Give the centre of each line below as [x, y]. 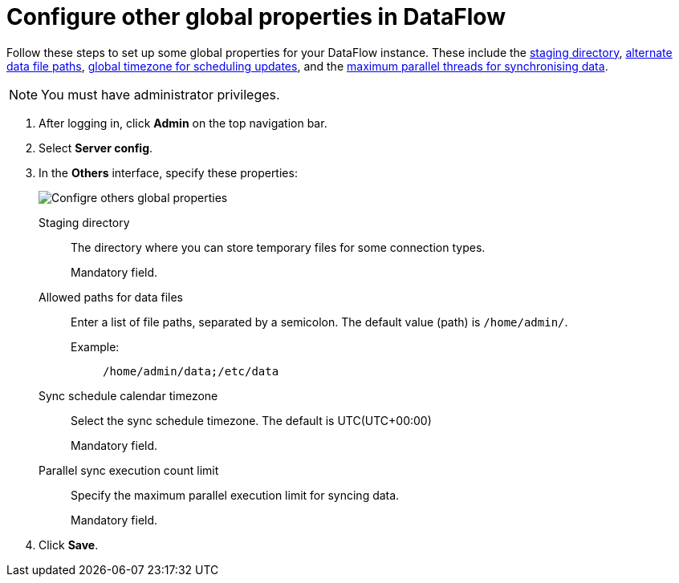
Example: [95, 346]
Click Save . [69, 545]
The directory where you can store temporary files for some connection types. [278, 247]
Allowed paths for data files [111, 297]
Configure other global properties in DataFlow [256, 17]
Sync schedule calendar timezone [128, 395]
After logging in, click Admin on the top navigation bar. [183, 123]
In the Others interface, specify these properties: [168, 172]
